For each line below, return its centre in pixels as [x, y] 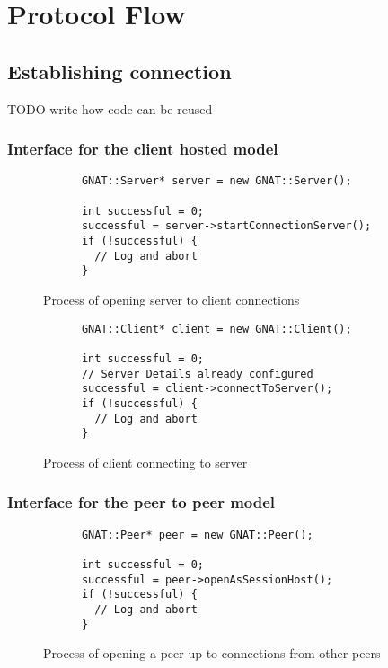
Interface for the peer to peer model [141, 502]
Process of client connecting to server [145, 462]
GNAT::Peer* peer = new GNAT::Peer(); [197, 534]
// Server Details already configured [197, 374]
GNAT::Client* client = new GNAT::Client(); [216, 329]
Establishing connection [119, 71]
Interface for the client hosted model [143, 149]
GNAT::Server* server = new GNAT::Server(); [216, 181]
